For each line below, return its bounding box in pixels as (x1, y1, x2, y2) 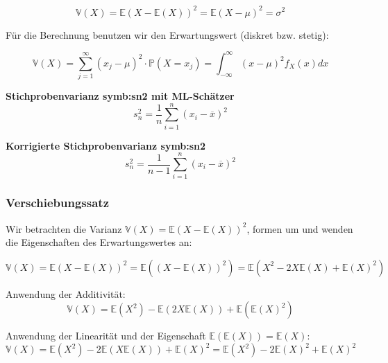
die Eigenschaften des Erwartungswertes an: (6, 235, 192, 249)
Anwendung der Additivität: (6, 286, 126, 301)
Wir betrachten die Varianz (6, 221, 122, 236)
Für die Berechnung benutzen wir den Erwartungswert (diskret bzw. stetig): (6, 27, 329, 42)
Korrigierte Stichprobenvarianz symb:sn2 (6, 138, 206, 152)
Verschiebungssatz (6, 194, 110, 211)
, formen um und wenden (246, 221, 353, 236)
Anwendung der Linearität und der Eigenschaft (6, 328, 206, 343)
